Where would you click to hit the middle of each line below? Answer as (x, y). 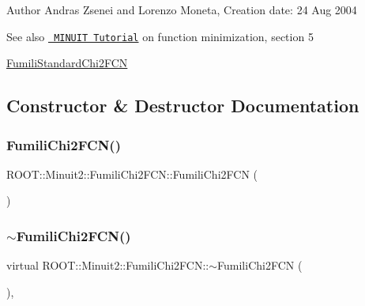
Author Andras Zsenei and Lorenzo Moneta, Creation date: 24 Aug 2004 (182, 9)
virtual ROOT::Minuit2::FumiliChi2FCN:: (108, 265)
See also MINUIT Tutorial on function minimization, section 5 (160, 36)
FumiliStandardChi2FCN (67, 63)
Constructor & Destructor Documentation (183, 106)
